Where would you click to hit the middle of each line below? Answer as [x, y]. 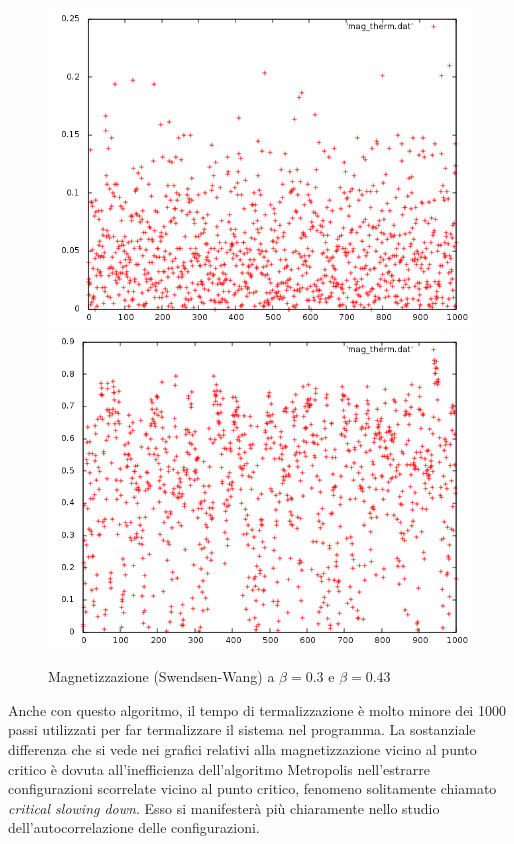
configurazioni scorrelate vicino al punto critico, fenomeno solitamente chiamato [252, 788]
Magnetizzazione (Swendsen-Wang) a [161, 676]
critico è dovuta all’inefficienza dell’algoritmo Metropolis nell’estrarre [219, 768]
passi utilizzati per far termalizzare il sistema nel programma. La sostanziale [242, 729]
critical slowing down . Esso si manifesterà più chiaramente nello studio [224, 807]
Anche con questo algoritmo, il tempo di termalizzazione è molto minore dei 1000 [257, 709]
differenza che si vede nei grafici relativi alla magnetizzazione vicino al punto [242, 748]
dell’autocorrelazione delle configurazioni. [134, 827]
